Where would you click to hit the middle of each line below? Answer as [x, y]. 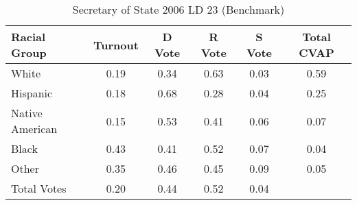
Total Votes [39, 188]
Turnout [116, 45]
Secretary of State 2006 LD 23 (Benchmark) [178, 9]
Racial [28, 37]
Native [27, 113]
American [34, 129]
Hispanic [32, 93]
